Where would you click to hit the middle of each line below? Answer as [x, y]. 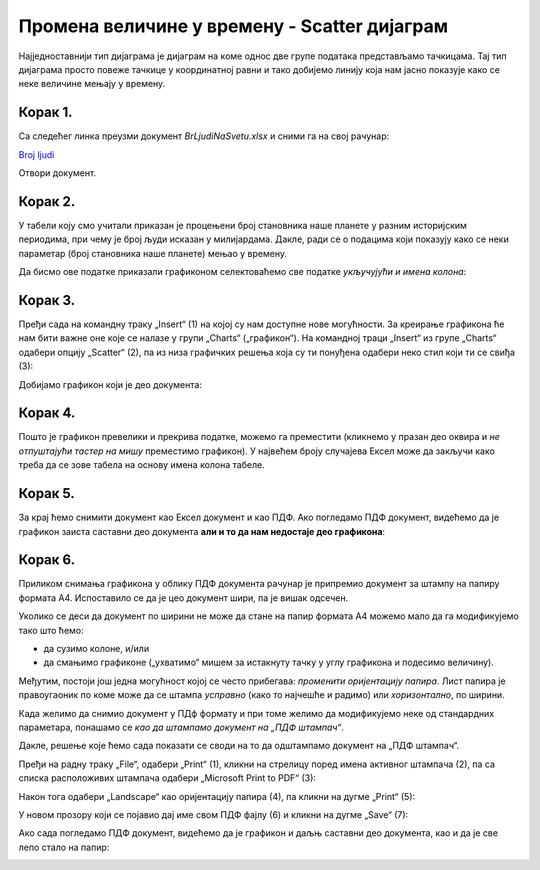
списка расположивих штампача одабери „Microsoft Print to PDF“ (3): [167, 778]
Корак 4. [47, 413]
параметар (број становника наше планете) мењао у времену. [153, 253]
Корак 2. [47, 201]
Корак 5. [46, 493]
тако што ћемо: [51, 630]
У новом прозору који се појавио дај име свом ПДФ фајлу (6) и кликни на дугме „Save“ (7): [213, 814]
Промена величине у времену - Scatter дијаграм [233, 26]
